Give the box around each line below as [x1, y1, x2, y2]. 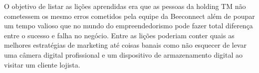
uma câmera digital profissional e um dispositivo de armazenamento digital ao [4, 49, 243, 60]
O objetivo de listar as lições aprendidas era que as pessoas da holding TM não [4, 1, 246, 11]
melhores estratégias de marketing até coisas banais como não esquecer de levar [4, 40, 247, 50]
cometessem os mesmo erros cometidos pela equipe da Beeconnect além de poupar [4, 10, 255, 21]
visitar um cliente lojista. [4, 59, 80, 70]
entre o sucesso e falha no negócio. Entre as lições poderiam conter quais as [4, 30, 235, 40]
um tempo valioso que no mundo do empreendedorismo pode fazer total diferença [4, 20, 253, 31]
